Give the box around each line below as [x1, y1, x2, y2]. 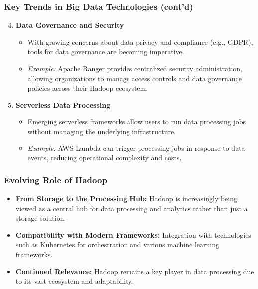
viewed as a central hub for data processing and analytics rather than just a [15, 203, 248, 213]
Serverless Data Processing [15, 99, 111, 110]
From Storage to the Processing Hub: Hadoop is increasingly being [15, 193, 237, 203]
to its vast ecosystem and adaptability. [15, 276, 133, 286]
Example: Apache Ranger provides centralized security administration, [27, 63, 243, 73]
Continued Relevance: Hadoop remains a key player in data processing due [15, 266, 254, 276]
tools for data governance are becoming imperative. [27, 46, 184, 57]
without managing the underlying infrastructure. [27, 126, 176, 136]
